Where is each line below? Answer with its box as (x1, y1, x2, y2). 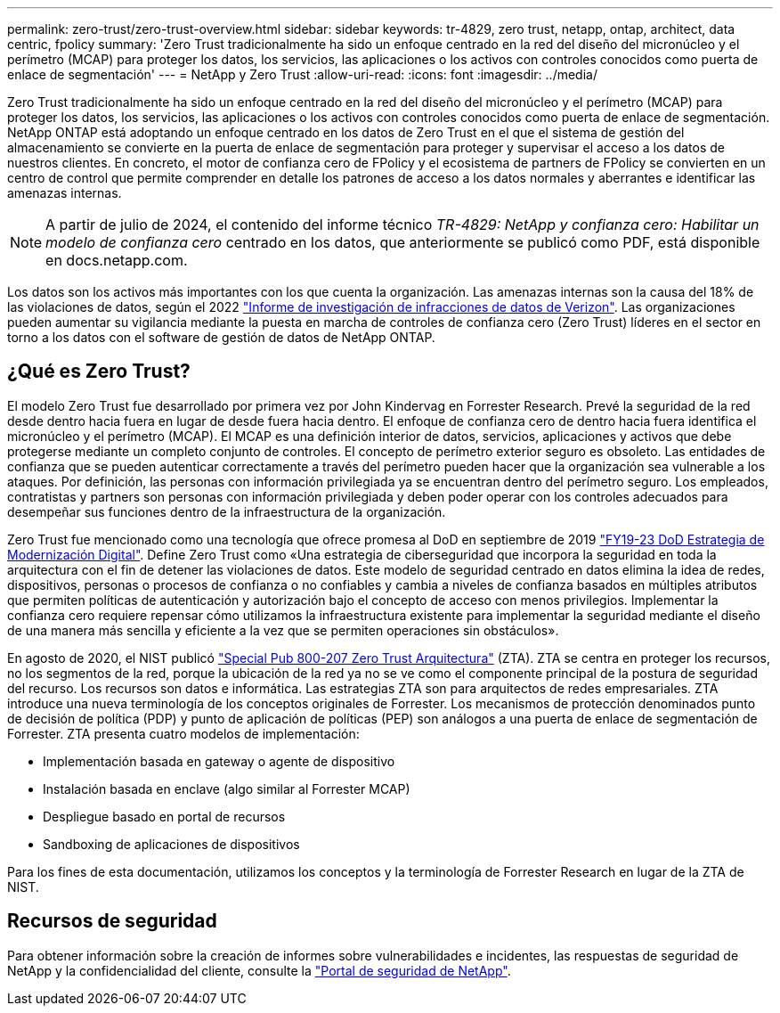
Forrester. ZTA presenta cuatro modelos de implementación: (7, 725, 360, 741)
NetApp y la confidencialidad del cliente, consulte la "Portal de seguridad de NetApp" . (7, 962, 511, 978)
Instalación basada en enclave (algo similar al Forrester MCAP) (43, 780, 410, 797)
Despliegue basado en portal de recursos (43, 808, 286, 824)
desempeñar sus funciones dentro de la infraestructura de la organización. (7, 503, 446, 519)
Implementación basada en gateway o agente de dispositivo (43, 753, 395, 769)
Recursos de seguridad (7, 910, 217, 933)
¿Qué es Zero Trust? (7, 360, 191, 383)
